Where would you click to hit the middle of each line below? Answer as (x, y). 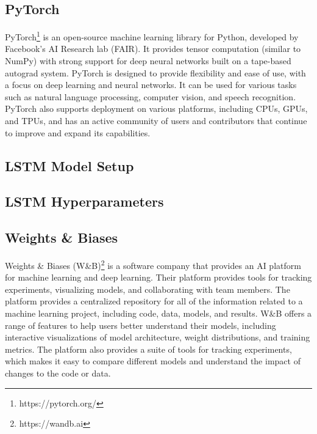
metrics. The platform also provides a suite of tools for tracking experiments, (148, 349)
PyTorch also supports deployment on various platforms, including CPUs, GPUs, (156, 108)
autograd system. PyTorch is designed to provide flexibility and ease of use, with (155, 72)
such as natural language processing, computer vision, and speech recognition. (151, 96)
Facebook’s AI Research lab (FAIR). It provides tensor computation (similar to (153, 49)
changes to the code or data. (58, 373)
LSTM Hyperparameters (84, 201)
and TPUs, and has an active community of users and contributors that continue (156, 121)
